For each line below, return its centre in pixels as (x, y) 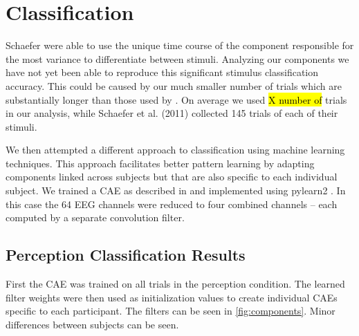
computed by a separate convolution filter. (95, 217)
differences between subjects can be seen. (92, 324)
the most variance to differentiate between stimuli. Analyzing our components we (177, 58)
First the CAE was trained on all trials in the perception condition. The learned (175, 284)
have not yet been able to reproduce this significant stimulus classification (162, 72)
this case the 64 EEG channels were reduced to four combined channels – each (172, 204)
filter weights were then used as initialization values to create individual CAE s (172, 297)
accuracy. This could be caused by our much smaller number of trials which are (174, 85)
